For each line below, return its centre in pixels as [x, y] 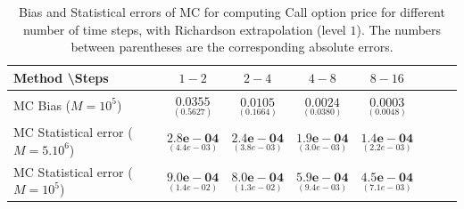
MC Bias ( [42, 104]
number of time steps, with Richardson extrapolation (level [184, 29]
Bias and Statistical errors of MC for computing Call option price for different [232, 12]
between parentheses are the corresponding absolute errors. [232, 47]
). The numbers [399, 29]
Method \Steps [61, 77]
